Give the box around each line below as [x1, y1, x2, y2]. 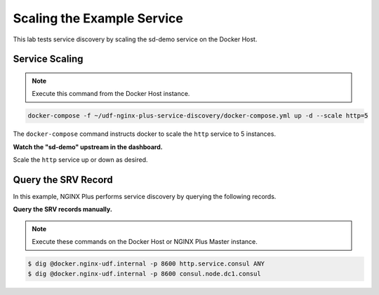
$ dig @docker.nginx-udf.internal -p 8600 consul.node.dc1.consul [27, 270, 261, 277]
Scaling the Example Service [13, 11, 184, 26]
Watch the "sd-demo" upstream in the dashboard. [13, 142, 163, 151]
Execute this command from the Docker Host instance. [32, 90, 190, 98]
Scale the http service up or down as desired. [13, 156, 148, 164]
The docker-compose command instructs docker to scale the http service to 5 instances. [13, 130, 277, 138]
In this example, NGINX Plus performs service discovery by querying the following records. [13, 193, 277, 200]
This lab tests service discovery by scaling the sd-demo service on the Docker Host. [13, 35, 258, 43]
